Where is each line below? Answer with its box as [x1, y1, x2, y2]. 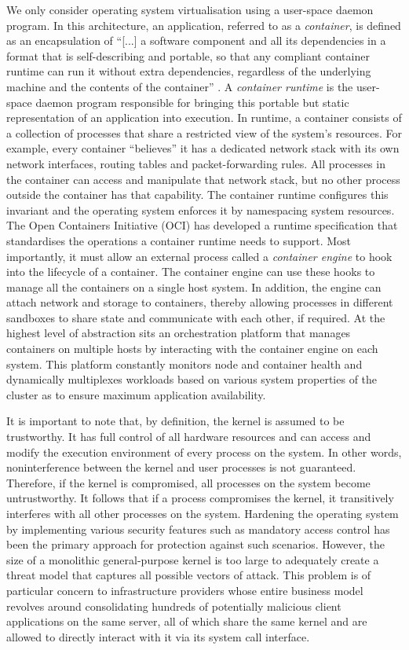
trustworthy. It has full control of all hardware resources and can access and [6, 428, 371, 445]
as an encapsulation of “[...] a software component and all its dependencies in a [6, 32, 386, 49]
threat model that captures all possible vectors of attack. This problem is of [6, 567, 371, 583]
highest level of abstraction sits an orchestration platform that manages [6, 325, 351, 341]
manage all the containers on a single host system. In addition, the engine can [6, 278, 382, 295]
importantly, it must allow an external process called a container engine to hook [6, 248, 393, 264]
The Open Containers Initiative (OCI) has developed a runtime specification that [6, 217, 398, 233]
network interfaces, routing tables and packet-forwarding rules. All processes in [6, 155, 385, 171]
